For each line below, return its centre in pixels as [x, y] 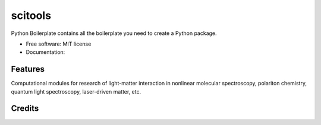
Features [28, 69]
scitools [31, 15]
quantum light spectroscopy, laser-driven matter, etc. [76, 91]
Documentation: [45, 52]
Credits [25, 109]
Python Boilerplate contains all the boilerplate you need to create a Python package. [114, 33]
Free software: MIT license [59, 44]
